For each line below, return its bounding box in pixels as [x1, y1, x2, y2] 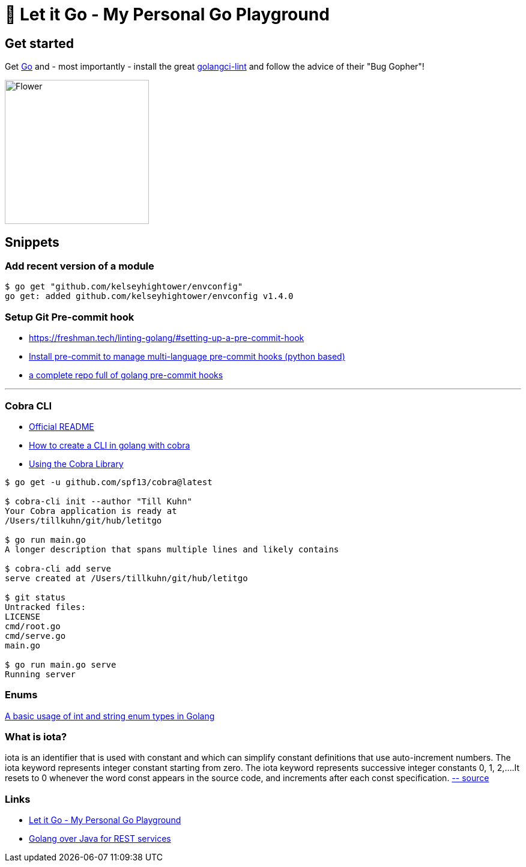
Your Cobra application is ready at [5, 506, 177, 516]
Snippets [5, 234, 59, 250]
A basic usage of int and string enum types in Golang [5, 710, 215, 721]
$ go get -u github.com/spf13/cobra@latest [5, 477, 213, 487]
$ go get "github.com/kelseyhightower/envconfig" [5, 282, 243, 292]
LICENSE [5, 611, 41, 621]
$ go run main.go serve [5, 659, 116, 669]
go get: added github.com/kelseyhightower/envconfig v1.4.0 [5, 291, 294, 301]
